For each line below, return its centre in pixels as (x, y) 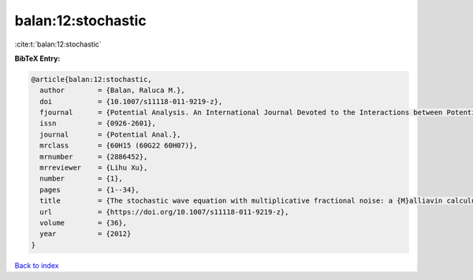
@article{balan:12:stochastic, (92, 79)
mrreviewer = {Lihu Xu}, (94, 168)
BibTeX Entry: (37, 58)
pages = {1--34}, (89, 190)
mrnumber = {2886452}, (94, 157)
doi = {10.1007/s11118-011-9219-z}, (131, 101)
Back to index (37, 265)
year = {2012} (86, 234)
